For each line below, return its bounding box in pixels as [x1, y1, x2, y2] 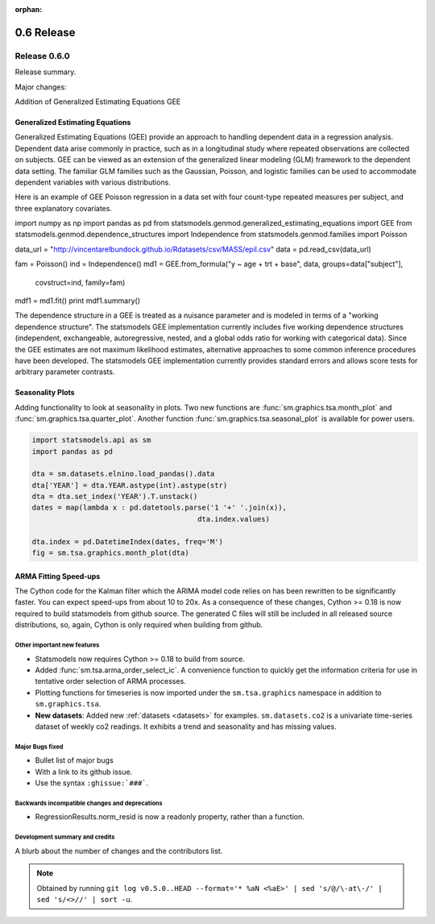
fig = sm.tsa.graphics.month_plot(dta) [31, 548, 189, 558]
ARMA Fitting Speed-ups [14, 571, 101, 581]
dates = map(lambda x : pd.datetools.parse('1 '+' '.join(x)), [31, 503, 288, 512]
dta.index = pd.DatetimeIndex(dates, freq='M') [31, 537, 223, 546]
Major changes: [14, 81, 68, 92]
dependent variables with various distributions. [14, 177, 171, 187]
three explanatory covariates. [14, 203, 113, 213]
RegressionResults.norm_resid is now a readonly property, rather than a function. [35, 812, 305, 822]
